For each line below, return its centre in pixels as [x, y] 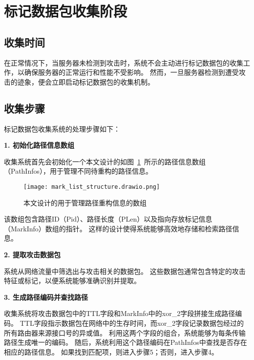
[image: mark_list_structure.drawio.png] [92, 187]
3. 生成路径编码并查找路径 [46, 297]
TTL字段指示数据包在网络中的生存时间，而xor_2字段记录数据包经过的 [132, 323]
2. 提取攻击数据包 [32, 254]
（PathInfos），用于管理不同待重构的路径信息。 [78, 171]
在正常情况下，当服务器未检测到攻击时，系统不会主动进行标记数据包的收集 [124, 62]
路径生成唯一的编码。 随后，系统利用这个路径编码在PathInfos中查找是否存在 [126, 342]
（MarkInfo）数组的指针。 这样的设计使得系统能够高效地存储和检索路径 [118, 228]
